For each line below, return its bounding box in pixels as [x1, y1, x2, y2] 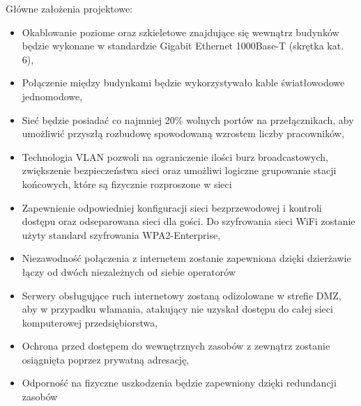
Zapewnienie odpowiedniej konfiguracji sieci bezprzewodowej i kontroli [22, 200, 322, 214]
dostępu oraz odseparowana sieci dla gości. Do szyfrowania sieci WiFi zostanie [22, 214, 355, 228]
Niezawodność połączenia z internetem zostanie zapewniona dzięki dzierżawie [22, 251, 351, 265]
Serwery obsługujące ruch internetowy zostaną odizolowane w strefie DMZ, [22, 288, 341, 302]
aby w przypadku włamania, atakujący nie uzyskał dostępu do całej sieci [22, 302, 333, 316]
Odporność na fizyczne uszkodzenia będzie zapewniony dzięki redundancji [22, 375, 337, 390]
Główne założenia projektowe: [6, 1, 133, 15]
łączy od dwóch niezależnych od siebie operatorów [22, 264, 236, 279]
